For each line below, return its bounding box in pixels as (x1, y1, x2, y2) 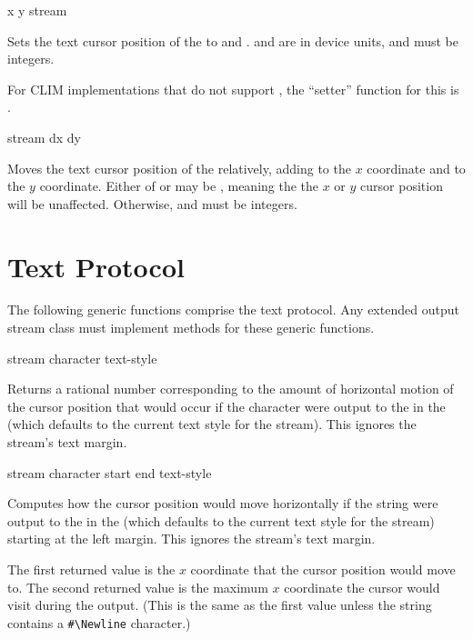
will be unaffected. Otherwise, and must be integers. (7, 194, 297, 213)
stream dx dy (7, 127, 82, 146)
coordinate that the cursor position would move (190, 560, 456, 578)
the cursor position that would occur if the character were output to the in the (7, 396, 446, 415)
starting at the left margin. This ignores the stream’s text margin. (7, 529, 376, 548)
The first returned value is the (7, 560, 176, 578)
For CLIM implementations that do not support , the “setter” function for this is (7, 79, 459, 98)
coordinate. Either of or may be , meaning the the (39, 176, 319, 195)
